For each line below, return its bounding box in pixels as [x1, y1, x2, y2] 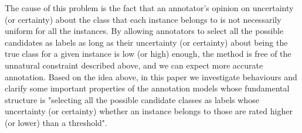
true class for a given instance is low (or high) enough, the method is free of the [5, 47, 291, 60]
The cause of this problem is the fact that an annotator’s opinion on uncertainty [5, 2, 294, 13]
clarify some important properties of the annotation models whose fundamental [5, 82, 290, 94]
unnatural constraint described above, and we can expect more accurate [5, 59, 263, 71]
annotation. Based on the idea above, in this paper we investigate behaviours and [5, 70, 297, 83]
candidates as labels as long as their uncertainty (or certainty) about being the [5, 36, 288, 48]
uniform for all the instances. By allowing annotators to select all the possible [5, 25, 284, 37]
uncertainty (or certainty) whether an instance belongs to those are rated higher [5, 105, 293, 117]
